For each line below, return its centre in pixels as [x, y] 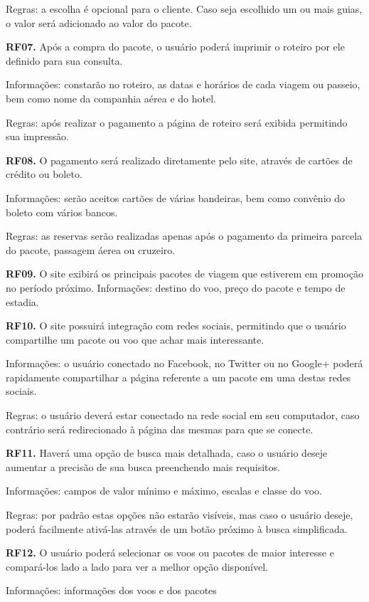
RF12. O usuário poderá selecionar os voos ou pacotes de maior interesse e [170, 553]
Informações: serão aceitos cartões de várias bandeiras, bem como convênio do [175, 197]
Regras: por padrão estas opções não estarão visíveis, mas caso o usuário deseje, [180, 515]
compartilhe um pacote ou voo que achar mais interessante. [135, 339]
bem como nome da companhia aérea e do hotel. [111, 98]
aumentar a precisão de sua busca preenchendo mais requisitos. [143, 466]
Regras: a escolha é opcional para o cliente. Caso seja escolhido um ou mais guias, [184, 9]
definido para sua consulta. [64, 60]
